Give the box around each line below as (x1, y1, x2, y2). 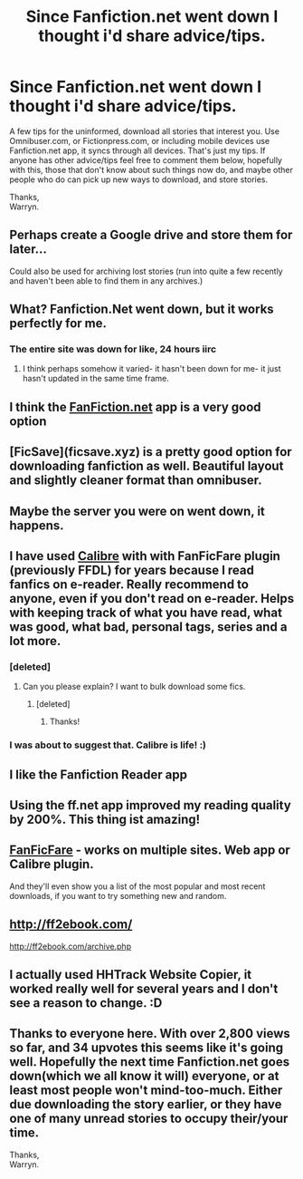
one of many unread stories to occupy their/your (9, 1111, 289, 1126)
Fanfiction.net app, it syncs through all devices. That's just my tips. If (9, 145, 266, 156)
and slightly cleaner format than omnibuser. (9, 473, 262, 488)
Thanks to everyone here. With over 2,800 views (9, 1026, 291, 1041)
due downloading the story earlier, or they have (9, 1097, 282, 1112)
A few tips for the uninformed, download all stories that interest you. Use (9, 125, 280, 137)
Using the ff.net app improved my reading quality (9, 797, 291, 813)
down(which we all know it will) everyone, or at (9, 1068, 279, 1084)
